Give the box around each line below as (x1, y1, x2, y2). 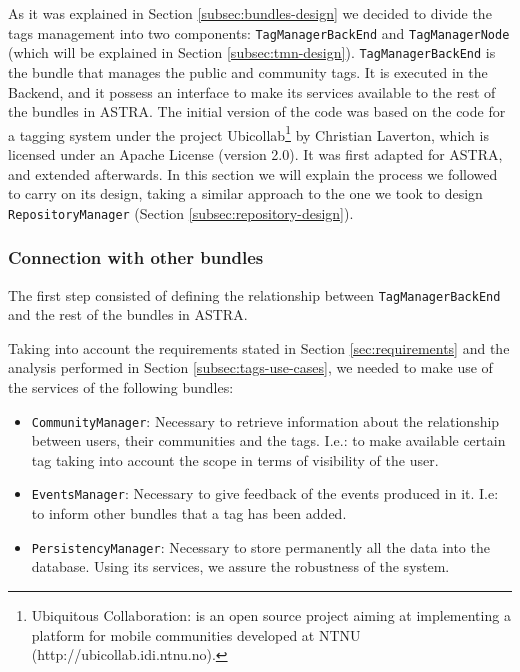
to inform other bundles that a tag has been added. (31, 503, 347, 524)
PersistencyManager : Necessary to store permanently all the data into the (31, 536, 490, 557)
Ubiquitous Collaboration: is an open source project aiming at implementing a (31, 604, 511, 625)
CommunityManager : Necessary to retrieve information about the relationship (31, 410, 500, 431)
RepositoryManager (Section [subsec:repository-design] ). (8, 202, 354, 223)
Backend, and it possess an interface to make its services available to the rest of (8, 81, 496, 102)
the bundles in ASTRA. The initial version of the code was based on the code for (8, 101, 506, 122)
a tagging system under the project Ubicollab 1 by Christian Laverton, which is (8, 121, 489, 145)
